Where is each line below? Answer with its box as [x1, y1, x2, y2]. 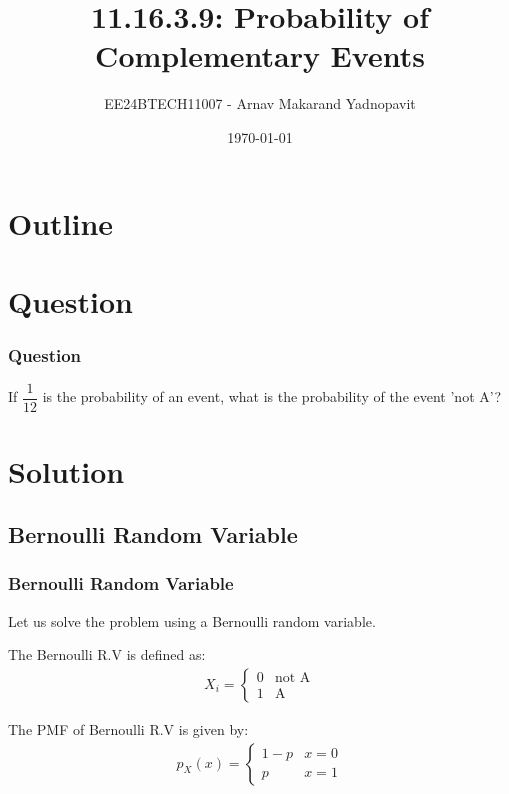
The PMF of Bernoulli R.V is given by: [8, 718, 249, 739]
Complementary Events [95, 35, 425, 76]
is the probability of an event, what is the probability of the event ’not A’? [42, 386, 502, 407]
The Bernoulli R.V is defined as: [8, 644, 206, 665]
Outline [8, 202, 114, 243]
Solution [8, 450, 125, 491]
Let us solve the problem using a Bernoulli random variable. [8, 610, 376, 631]
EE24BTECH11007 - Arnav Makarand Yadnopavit [104, 93, 416, 114]
